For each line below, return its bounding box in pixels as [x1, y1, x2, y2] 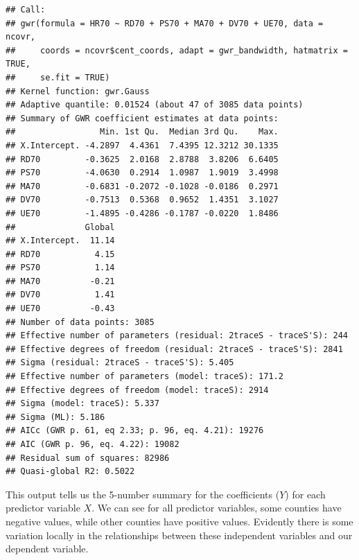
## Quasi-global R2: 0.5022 [6, 466, 135, 477]
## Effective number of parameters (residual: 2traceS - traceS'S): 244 [6, 331, 348, 341]
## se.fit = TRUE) [6, 72, 110, 82]
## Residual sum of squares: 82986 [6, 453, 170, 463]
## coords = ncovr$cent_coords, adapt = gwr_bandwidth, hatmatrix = [6, 45, 348, 55]
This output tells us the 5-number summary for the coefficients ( [6, 487, 280, 501]
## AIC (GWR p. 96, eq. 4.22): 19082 [6, 439, 179, 449]
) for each [285, 487, 326, 501]
